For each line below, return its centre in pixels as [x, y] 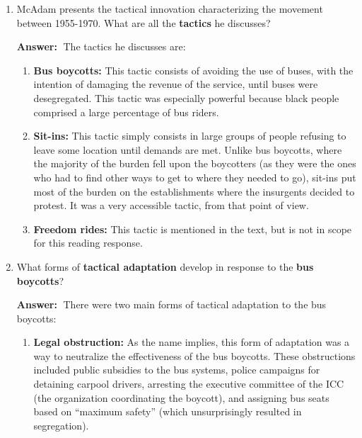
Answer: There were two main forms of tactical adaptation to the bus [171, 304]
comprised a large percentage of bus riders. [126, 112]
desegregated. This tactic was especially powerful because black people [186, 97]
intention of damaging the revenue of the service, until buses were [176, 84]
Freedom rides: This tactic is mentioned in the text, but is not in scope [193, 229]
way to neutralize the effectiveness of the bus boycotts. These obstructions [194, 355]
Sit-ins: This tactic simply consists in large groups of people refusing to [190, 136]
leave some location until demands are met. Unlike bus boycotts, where [188, 149]
